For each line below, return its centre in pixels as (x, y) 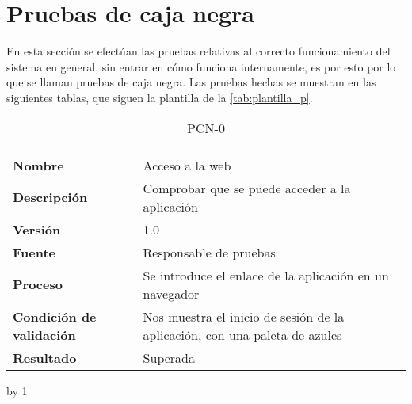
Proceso (38, 284)
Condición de (55, 316)
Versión (37, 229)
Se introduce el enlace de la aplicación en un (266, 275)
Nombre (38, 165)
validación (44, 334)
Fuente (34, 252)
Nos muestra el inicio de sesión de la (244, 316)
